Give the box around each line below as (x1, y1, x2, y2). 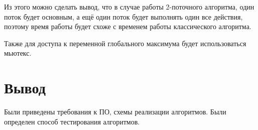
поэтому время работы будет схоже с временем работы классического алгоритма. (4, 21, 251, 32)
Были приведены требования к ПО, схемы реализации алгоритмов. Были (4, 106, 226, 117)
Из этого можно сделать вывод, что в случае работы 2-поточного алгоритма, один (4, 2, 254, 12)
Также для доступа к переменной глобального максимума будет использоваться (4, 38, 246, 48)
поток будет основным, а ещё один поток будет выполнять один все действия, (4, 11, 243, 22)
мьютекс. (4, 48, 32, 58)
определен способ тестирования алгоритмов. (4, 116, 140, 126)
